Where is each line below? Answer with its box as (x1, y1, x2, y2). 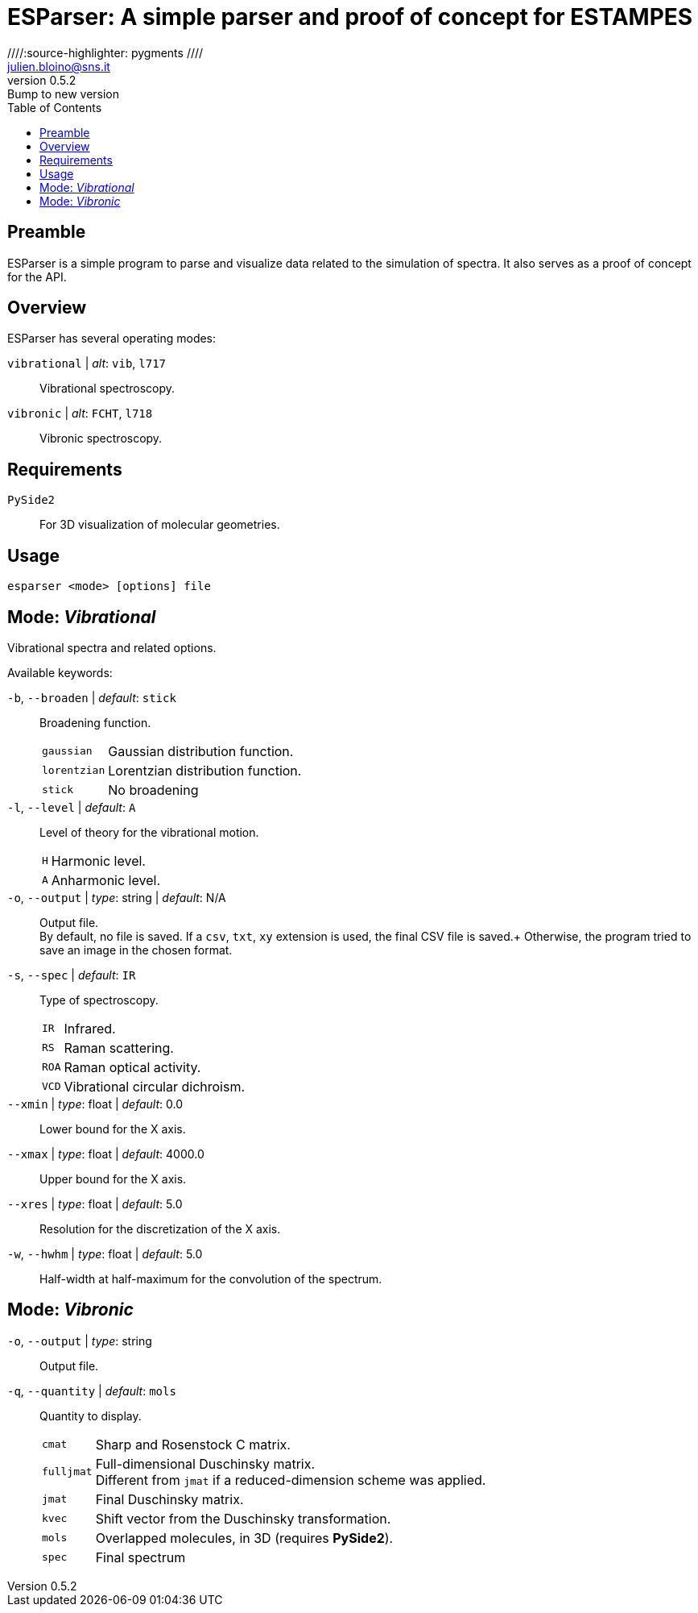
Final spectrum (95, 1549, 186, 1565)
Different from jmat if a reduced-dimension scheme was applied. (95, 1471, 486, 1488)
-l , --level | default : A (7, 800, 136, 814)
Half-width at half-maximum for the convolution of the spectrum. (39, 1271, 382, 1286)
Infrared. (64, 1020, 116, 1037)
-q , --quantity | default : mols (7, 1383, 176, 1398)
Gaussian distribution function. (108, 742, 294, 759)
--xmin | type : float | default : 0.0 (7, 1096, 184, 1111)
